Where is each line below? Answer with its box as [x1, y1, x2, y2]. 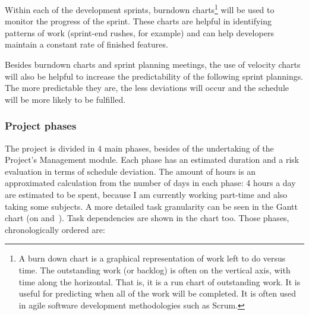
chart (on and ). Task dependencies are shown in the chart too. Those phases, [5, 212, 289, 224]
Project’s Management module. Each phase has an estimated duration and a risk [5, 153, 299, 166]
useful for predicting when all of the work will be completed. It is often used [18, 287, 297, 300]
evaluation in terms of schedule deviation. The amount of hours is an [5, 165, 256, 177]
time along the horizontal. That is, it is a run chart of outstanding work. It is [18, 275, 301, 288]
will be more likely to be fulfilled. [5, 93, 126, 105]
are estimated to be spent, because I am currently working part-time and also [5, 188, 288, 200]
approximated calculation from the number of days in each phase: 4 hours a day [5, 177, 296, 189]
